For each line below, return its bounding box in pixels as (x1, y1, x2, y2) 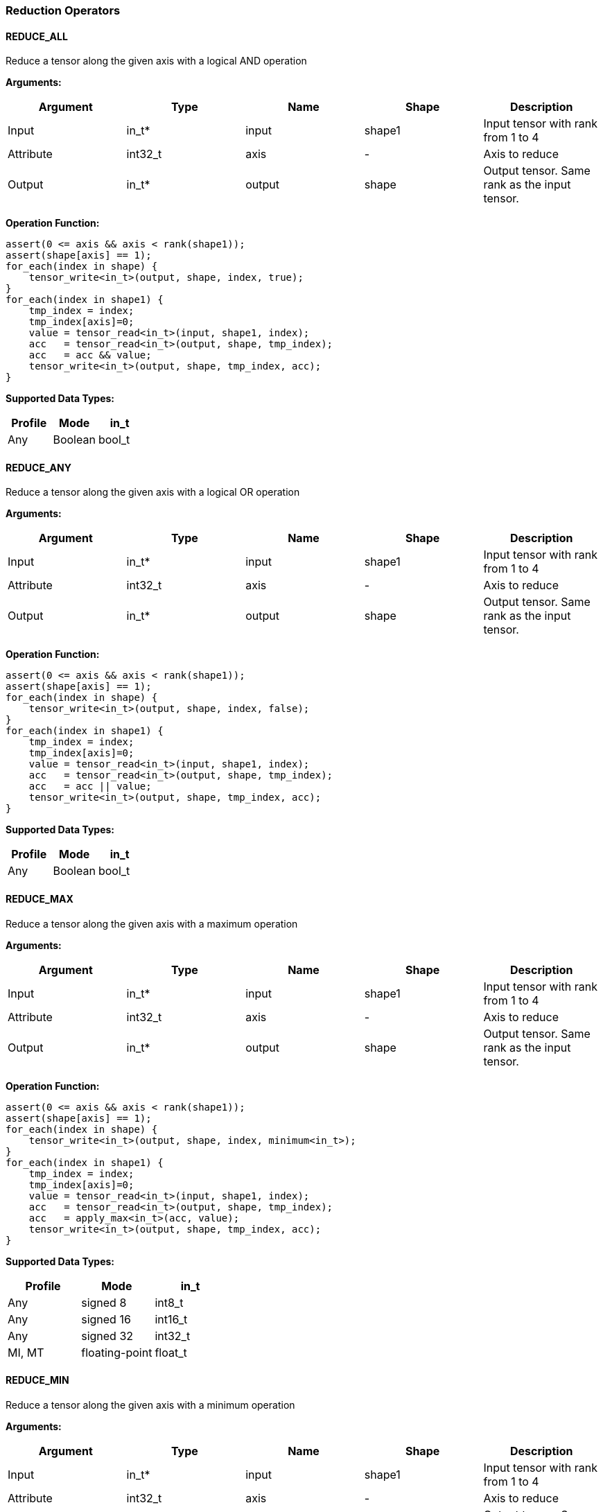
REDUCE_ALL (6, 30, 68, 42)
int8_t (155, 1295, 184, 1310)
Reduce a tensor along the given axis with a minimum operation (6, 1398, 295, 1411)
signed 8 (81, 1295, 127, 1310)
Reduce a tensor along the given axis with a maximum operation (6, 917, 298, 930)
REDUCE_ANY (6, 461, 71, 473)
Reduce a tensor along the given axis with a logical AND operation (6, 55, 307, 67)
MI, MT (8, 1345, 44, 1359)
